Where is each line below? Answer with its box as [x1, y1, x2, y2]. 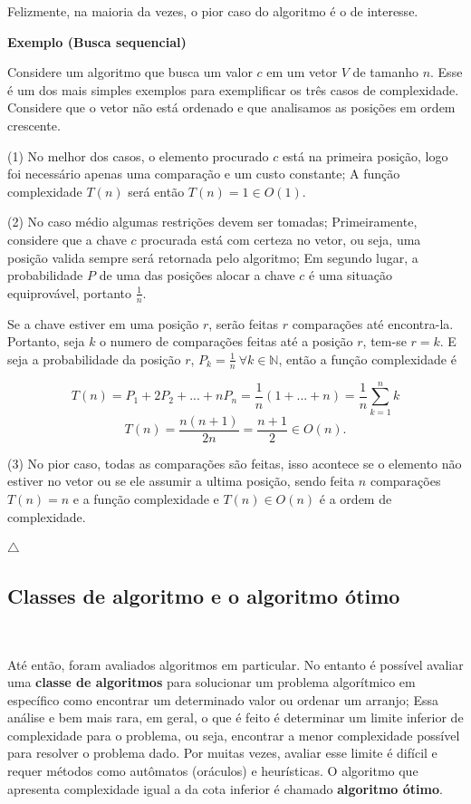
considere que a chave [7, 229, 127, 248]
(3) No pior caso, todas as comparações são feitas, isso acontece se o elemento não [7, 453, 462, 472]
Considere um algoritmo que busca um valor [7, 63, 253, 82]
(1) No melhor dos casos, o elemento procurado [7, 146, 269, 165]
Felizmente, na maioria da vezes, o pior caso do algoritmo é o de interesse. [7, 2, 418, 20]
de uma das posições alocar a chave [99, 266, 295, 285]
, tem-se [362, 332, 407, 351]
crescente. [7, 115, 61, 134]
